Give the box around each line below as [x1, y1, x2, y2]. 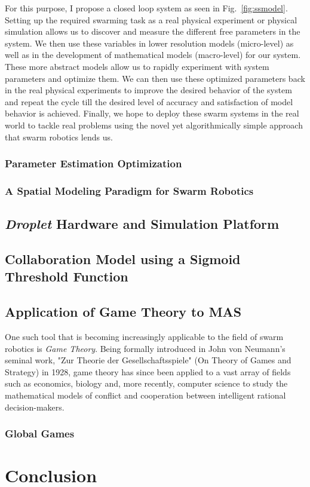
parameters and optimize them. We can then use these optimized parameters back [5, 72, 305, 84]
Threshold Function [5, 267, 128, 286]
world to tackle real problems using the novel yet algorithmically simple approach [5, 118, 303, 131]
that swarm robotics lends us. [5, 130, 113, 143]
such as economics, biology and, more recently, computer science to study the [5, 377, 288, 390]
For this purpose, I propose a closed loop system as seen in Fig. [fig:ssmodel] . [5, 2, 288, 14]
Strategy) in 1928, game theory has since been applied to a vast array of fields [5, 365, 291, 378]
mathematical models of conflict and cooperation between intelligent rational [5, 388, 286, 401]
